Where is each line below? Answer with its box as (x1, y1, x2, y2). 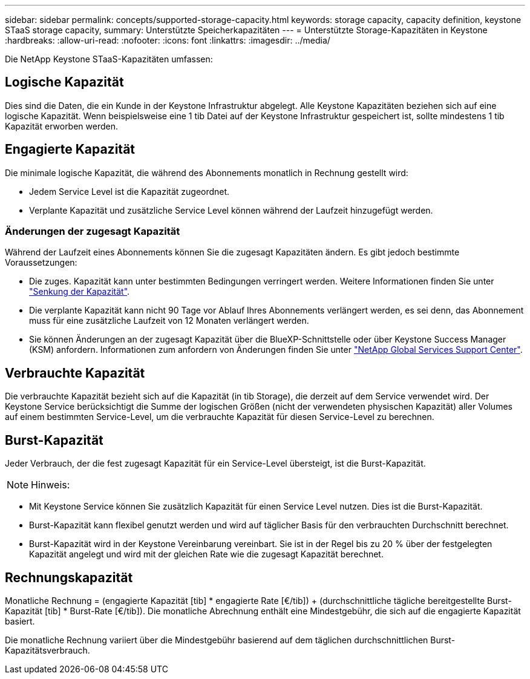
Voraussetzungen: (5, 257, 77, 268)
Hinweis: (31, 479, 70, 491)
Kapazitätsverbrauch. (5, 645, 90, 655)
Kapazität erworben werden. (5, 120, 119, 131)
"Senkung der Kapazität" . (29, 286, 130, 297)
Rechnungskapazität (5, 569, 133, 585)
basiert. (5, 615, 35, 626)
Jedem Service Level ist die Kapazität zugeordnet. (29, 186, 230, 197)
